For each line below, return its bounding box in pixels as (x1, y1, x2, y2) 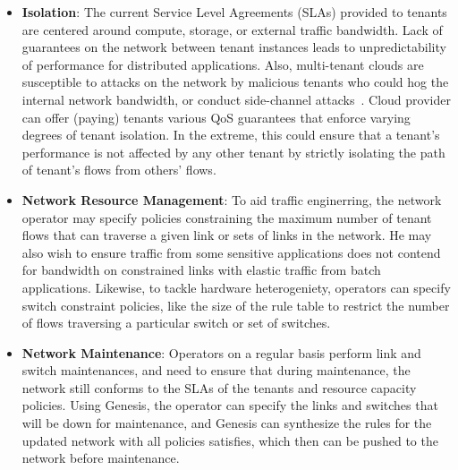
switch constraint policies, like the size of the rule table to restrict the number (21, 295, 450, 314)
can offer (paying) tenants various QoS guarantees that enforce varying (21, 107, 411, 126)
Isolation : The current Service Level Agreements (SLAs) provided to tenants (21, 3, 447, 21)
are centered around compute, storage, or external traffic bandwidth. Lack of (21, 20, 443, 38)
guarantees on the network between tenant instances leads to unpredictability (21, 38, 446, 56)
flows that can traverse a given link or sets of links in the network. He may (21, 226, 432, 244)
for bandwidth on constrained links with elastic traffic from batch (21, 261, 381, 279)
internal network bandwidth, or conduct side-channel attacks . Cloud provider (21, 90, 451, 108)
